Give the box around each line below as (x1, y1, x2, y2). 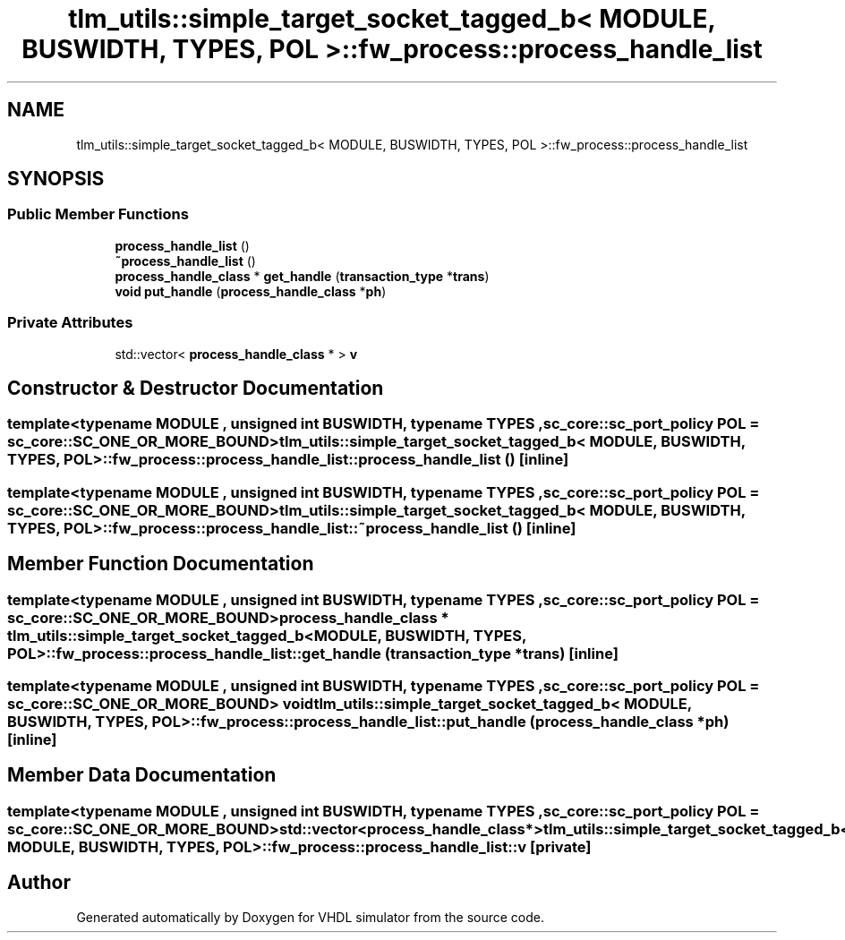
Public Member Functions (7, 205, 189, 224)
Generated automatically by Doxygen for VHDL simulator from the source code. (76, 909, 545, 925)
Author (7, 871, 71, 894)
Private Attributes (7, 313, 133, 332)
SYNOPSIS (7, 167, 105, 191)
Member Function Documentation (7, 552, 314, 576)
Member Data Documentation (7, 764, 277, 787)
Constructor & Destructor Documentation (7, 376, 384, 399)
